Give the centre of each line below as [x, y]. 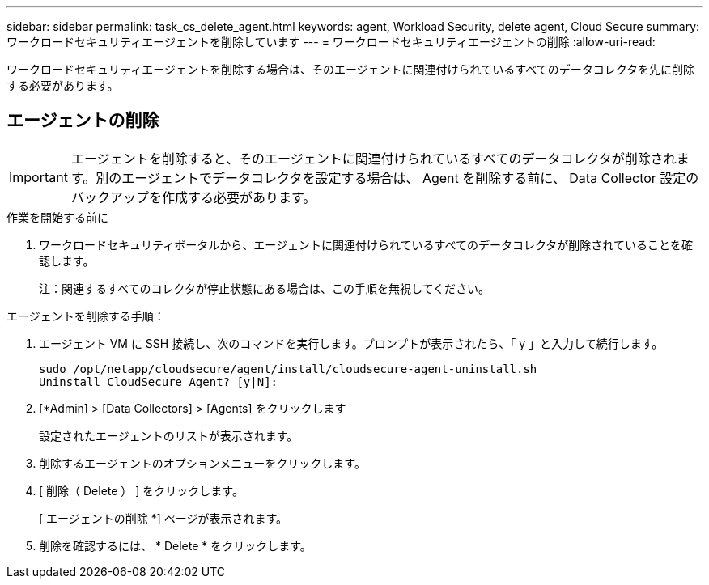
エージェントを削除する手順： [86, 316]
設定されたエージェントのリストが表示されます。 [169, 435]
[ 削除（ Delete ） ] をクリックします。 [141, 490]
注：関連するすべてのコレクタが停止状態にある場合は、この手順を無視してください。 [265, 288]
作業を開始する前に [57, 217]
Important [38, 177]
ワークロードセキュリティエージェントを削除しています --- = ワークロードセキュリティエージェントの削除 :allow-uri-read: [331, 42]
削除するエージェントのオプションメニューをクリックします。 [202, 463]
